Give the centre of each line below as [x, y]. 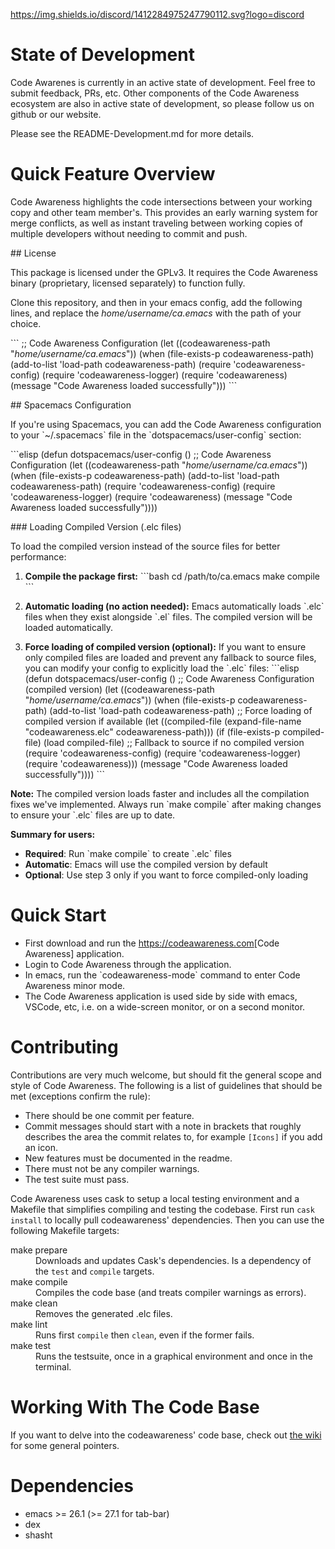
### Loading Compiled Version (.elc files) [96, 526]
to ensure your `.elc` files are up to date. [93, 815]
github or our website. [56, 114]
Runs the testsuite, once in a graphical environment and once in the [174, 1356]
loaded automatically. [69, 627]
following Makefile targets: [65, 1230]
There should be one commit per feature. [109, 1115]
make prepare [39, 1250]
